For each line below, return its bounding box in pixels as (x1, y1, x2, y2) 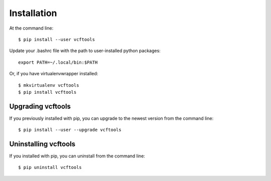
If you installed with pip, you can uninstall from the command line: (9, 153, 146, 159)
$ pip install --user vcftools (18, 37, 95, 42)
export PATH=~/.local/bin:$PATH (18, 59, 98, 65)
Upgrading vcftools (9, 102, 71, 110)
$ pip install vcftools (18, 89, 77, 95)
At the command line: (9, 25, 54, 31)
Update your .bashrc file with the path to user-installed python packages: (9, 48, 161, 54)
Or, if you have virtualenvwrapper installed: (9, 71, 98, 77)
